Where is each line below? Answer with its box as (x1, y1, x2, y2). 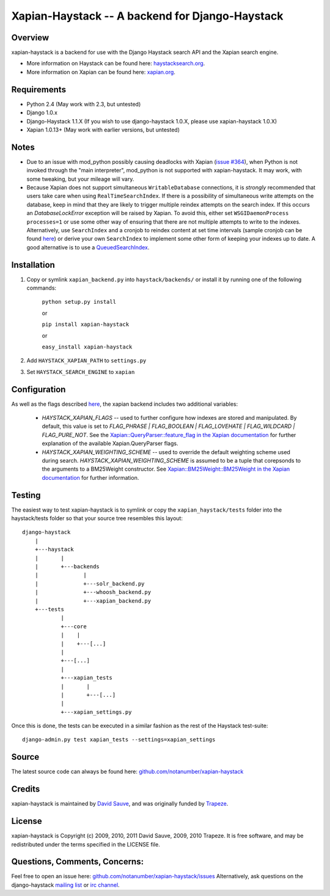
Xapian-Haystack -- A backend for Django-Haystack (11, 9, 284, 23)
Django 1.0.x (26, 109, 58, 116)
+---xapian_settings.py (61, 708, 132, 715)
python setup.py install (42, 298, 116, 306)
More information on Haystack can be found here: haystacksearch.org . (26, 60, 205, 67)
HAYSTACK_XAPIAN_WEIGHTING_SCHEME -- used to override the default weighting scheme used (42, 448, 290, 455)
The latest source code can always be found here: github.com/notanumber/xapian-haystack (11, 768, 244, 776)
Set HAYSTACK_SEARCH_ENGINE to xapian (26, 368, 135, 375)
